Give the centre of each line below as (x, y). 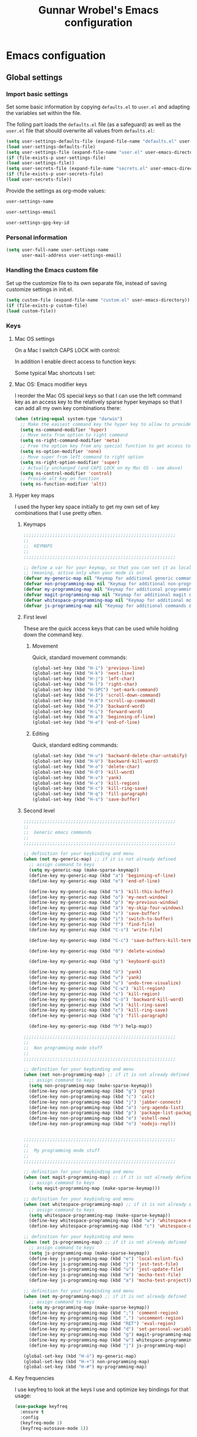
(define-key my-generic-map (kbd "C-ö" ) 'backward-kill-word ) (106, 999)
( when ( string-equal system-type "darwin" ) (69, 419)
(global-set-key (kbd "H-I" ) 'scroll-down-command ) (96, 695)
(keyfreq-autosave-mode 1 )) (55, 1428)
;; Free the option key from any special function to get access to (106, 446)
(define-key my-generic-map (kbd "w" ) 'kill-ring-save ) (98, 1005)
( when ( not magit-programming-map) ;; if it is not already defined (109, 1177)
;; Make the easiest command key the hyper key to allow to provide (106, 424)
